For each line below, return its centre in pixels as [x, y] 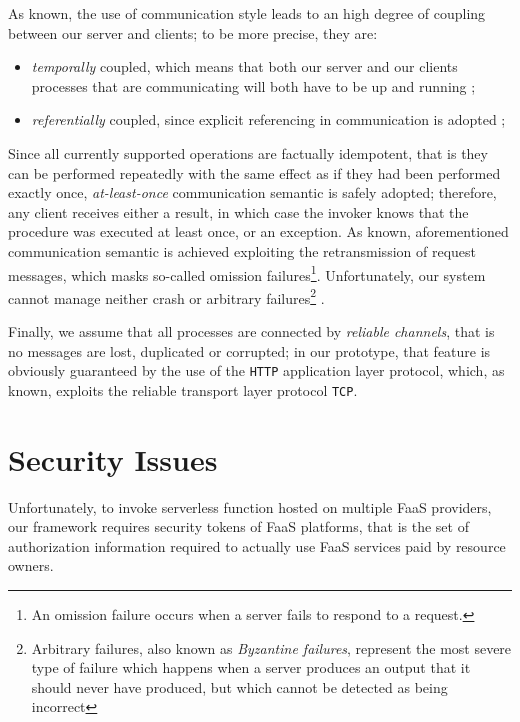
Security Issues [113, 458]
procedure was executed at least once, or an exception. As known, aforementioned [258, 231]
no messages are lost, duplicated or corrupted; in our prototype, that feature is [249, 350]
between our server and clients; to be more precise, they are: [193, 32]
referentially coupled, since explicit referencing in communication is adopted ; [268, 119]
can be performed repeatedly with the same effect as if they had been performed [254, 172]
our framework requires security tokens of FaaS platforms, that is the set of [238, 526]
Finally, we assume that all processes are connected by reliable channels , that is [251, 331]
